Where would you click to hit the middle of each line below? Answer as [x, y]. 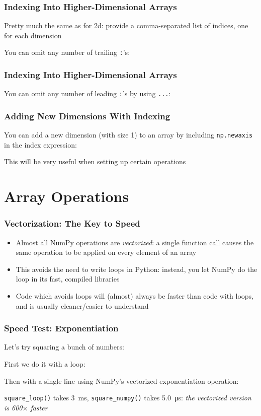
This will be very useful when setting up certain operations [95, 161]
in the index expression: [40, 144]
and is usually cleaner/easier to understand [82, 305]
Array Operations [67, 196]
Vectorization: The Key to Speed [72, 223]
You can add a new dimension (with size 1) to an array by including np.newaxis [128, 135]
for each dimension [33, 35]
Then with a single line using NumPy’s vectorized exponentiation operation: [121, 380]
